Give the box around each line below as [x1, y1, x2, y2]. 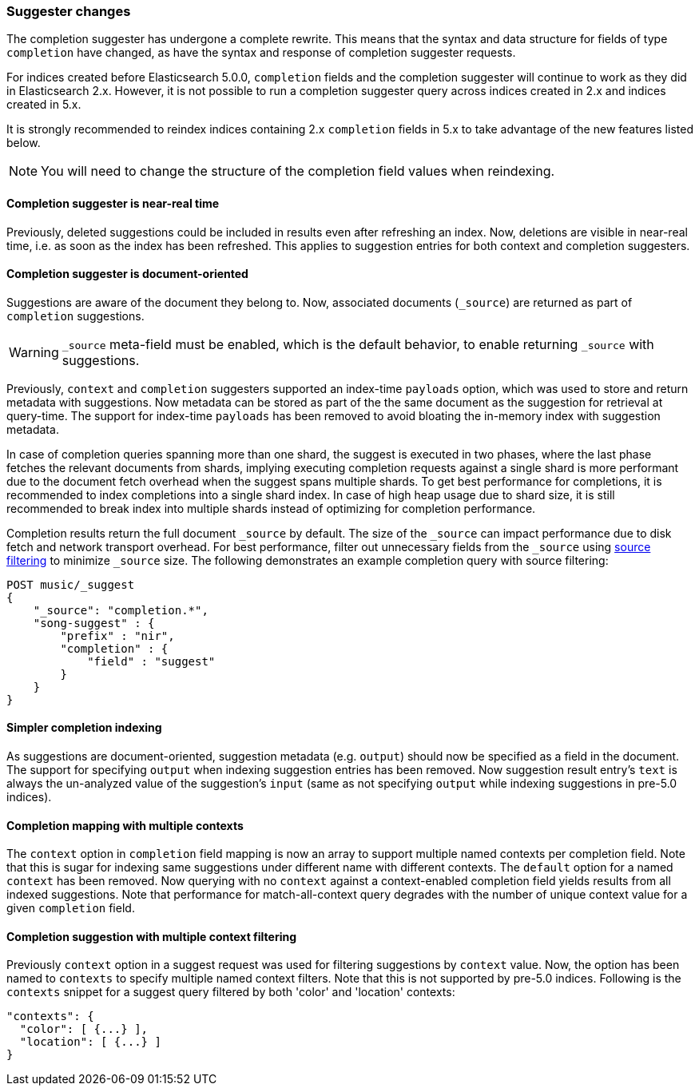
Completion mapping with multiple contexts [6, 818, 244, 832]
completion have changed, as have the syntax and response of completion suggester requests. [6, 46, 516, 60]
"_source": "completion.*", [33, 603, 209, 617]
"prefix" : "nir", [60, 629, 175, 642]
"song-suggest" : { [33, 616, 155, 629]
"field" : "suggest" [87, 654, 216, 668]
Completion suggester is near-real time [6, 196, 220, 210]
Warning [9, 343, 59, 360]
